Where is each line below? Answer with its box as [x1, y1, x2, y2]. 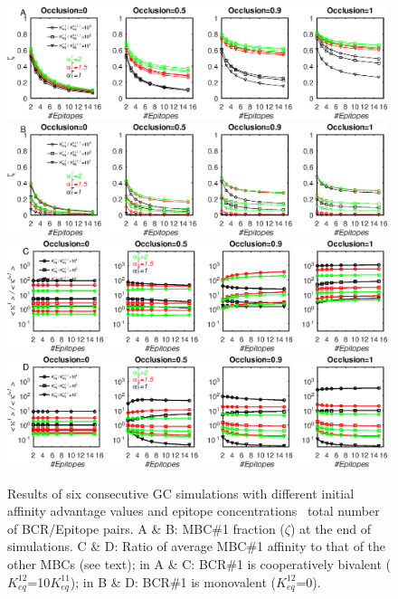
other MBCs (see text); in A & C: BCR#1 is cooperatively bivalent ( [7, 554, 391, 573]
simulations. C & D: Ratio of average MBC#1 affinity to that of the [7, 537, 386, 556]
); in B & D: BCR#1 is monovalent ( [70, 572, 276, 591]
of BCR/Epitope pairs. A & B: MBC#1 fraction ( [7, 518, 285, 537]
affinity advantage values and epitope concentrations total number [7, 501, 380, 520]
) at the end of [289, 518, 371, 537]
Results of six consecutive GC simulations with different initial [7, 483, 355, 502]
